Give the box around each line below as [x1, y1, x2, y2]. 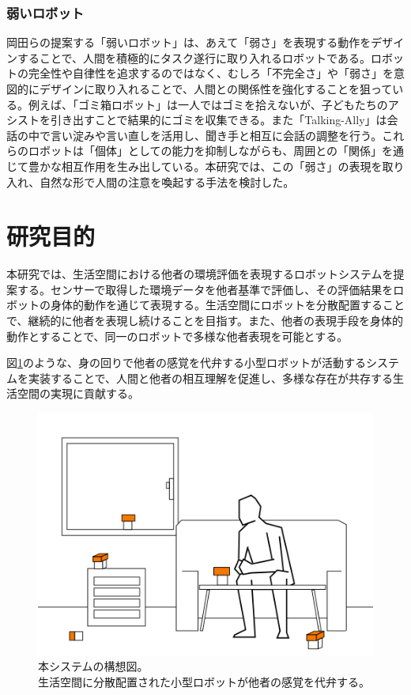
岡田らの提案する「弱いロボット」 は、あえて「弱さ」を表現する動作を [6, 34, 371, 51]
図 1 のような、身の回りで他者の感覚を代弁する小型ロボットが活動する [6, 354, 366, 371]
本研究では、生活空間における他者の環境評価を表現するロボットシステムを [6, 266, 394, 282]
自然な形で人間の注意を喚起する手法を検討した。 [40, 173, 295, 190]
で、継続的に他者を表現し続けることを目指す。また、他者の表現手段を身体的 [6, 312, 404, 329]
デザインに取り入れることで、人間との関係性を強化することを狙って [39, 81, 393, 96]
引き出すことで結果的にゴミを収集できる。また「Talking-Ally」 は [50, 111, 387, 128]
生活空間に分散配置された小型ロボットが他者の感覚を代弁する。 [38, 674, 370, 690]
